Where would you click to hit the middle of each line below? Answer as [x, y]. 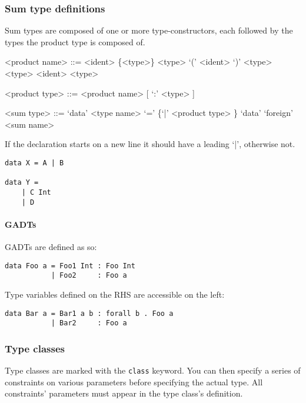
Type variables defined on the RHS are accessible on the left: [115, 294]
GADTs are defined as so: [51, 247]
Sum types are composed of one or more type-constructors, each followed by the [149, 30]
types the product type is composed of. [75, 41]
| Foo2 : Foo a [89, 276]
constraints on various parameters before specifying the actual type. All [134, 382]
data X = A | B [34, 163]
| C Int [36, 192]
